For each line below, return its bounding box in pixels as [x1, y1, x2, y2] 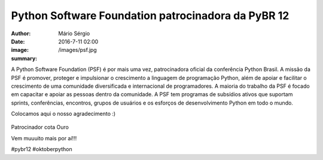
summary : [11, 54, 38, 62]
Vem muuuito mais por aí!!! [11, 134, 77, 141]
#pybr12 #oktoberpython [11, 146, 73, 153]
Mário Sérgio [58, 30, 90, 37]
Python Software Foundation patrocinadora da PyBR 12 [11, 9, 290, 22]
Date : [11, 38, 25, 45]
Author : [11, 30, 31, 37]
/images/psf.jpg [58, 47, 97, 54]
